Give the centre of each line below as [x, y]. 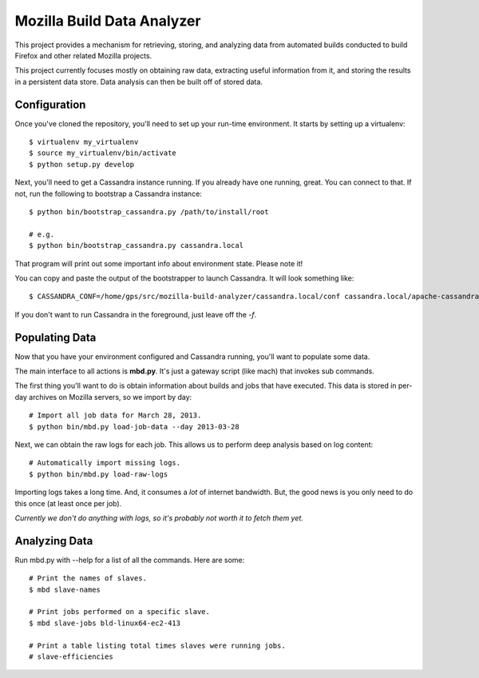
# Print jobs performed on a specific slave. [120, 612]
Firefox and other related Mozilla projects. [83, 55]
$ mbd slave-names [65, 589]
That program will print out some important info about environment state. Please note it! [159, 263]
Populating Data [55, 337]
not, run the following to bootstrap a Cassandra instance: [109, 193]
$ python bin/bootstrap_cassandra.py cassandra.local [136, 245]
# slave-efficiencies [71, 656]
